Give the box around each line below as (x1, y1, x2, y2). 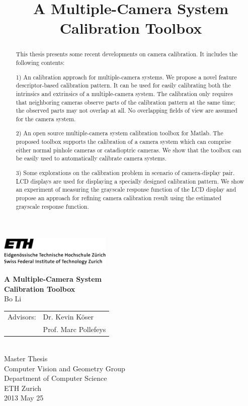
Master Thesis (4, 353, 48, 363)
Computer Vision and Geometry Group (4, 363, 125, 373)
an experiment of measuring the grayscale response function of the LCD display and (16, 185, 236, 194)
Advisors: (8, 311, 36, 322)
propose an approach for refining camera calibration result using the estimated (16, 193, 222, 202)
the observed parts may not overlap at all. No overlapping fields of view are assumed (16, 106, 237, 115)
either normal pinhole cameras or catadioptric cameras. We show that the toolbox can (16, 145, 241, 154)
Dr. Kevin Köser (43, 311, 94, 322)
